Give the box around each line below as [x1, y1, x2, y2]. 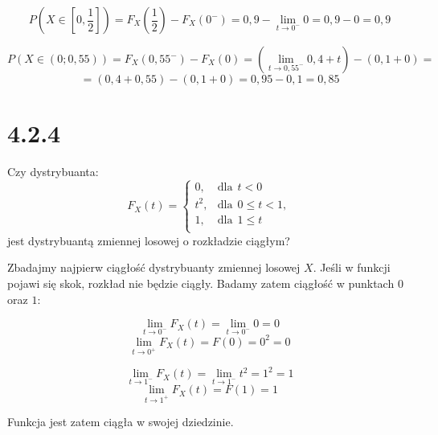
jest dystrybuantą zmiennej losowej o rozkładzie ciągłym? [7, 232, 290, 248]
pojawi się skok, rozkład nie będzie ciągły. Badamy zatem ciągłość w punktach [7, 275, 395, 292]
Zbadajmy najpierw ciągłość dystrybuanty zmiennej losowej [7, 259, 301, 276]
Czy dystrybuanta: [7, 163, 99, 180]
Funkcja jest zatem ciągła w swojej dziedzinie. [7, 413, 234, 430]
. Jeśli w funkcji [313, 259, 391, 276]
